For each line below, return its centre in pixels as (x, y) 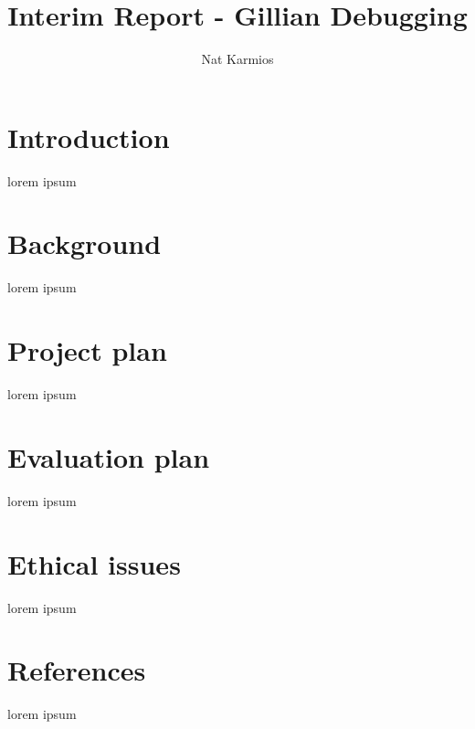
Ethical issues (94, 563)
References (77, 670)
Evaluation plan (109, 456)
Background (84, 243)
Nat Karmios (237, 59)
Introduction (89, 137)
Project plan (87, 350)
